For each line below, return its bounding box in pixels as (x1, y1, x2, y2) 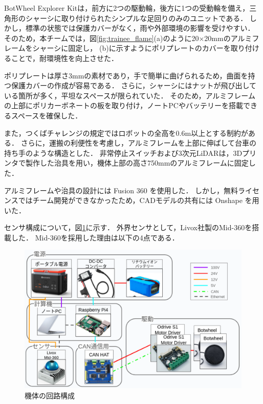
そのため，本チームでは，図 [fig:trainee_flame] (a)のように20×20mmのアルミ (4, 32, 252, 43)
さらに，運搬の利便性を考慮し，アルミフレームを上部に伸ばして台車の (20, 137, 256, 148)
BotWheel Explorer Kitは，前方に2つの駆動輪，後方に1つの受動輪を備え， (4, 3, 250, 13)
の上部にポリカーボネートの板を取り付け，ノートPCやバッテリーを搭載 (4, 100, 243, 111)
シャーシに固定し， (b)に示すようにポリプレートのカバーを (32, 43, 231, 53)
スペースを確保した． (11, 110, 82, 120)
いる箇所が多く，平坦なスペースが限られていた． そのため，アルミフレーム (4, 90, 255, 100)
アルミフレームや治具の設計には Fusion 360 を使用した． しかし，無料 (4, 185, 238, 195)
